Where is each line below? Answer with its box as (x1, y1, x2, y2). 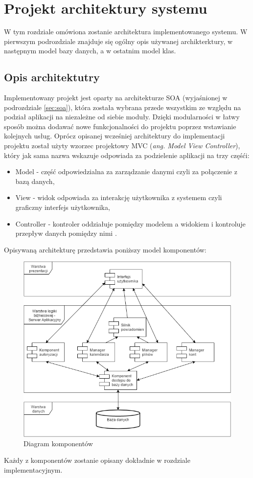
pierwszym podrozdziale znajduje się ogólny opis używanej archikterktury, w (4, 36, 233, 46)
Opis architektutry (4, 69, 100, 85)
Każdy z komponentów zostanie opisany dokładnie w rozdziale (4, 455, 190, 465)
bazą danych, (15, 176, 55, 186)
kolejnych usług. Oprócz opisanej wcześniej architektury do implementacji (4, 131, 225, 141)
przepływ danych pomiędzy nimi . (15, 228, 117, 238)
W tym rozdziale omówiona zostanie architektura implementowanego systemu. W (4, 26, 248, 37)
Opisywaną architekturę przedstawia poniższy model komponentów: (4, 244, 207, 254)
